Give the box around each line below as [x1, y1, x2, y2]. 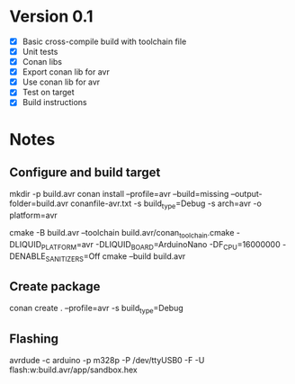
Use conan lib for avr [22, 76, 101, 87]
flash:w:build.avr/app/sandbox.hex [9, 364, 138, 375]
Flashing [9, 331, 59, 346]
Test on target [22, 87, 75, 98]
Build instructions [22, 97, 87, 108]
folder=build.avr [9, 198, 69, 209]
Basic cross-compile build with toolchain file [22, 36, 187, 47]
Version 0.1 [9, 6, 94, 27]
